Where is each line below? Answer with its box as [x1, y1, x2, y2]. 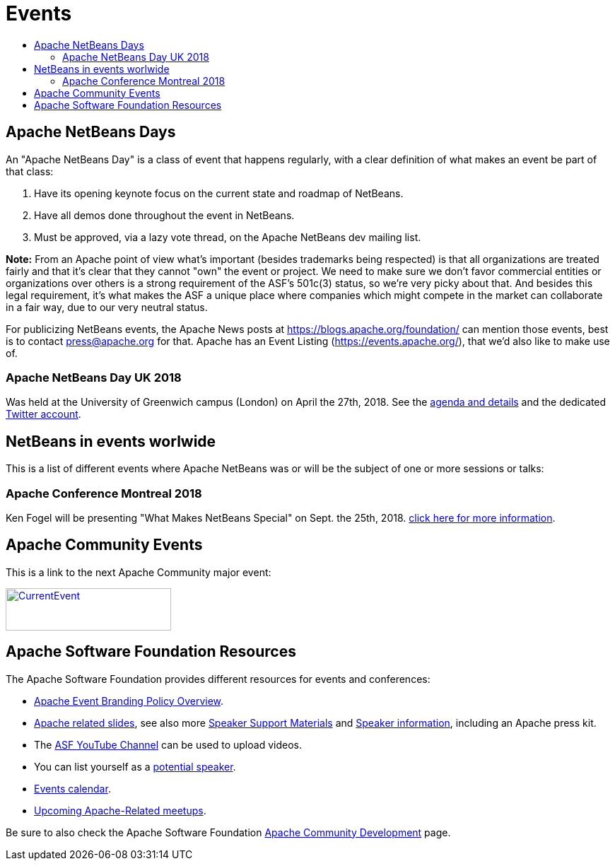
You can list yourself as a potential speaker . [34, 760, 236, 773]
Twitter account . [6, 408, 81, 421]
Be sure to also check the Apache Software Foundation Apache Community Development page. [6, 826, 451, 838]
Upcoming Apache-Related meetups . [34, 804, 206, 817]
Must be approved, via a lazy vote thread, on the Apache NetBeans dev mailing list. [34, 230, 421, 243]
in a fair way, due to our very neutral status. [6, 300, 208, 313]
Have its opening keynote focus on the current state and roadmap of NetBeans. [34, 187, 404, 199]
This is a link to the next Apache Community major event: [6, 566, 271, 578]
